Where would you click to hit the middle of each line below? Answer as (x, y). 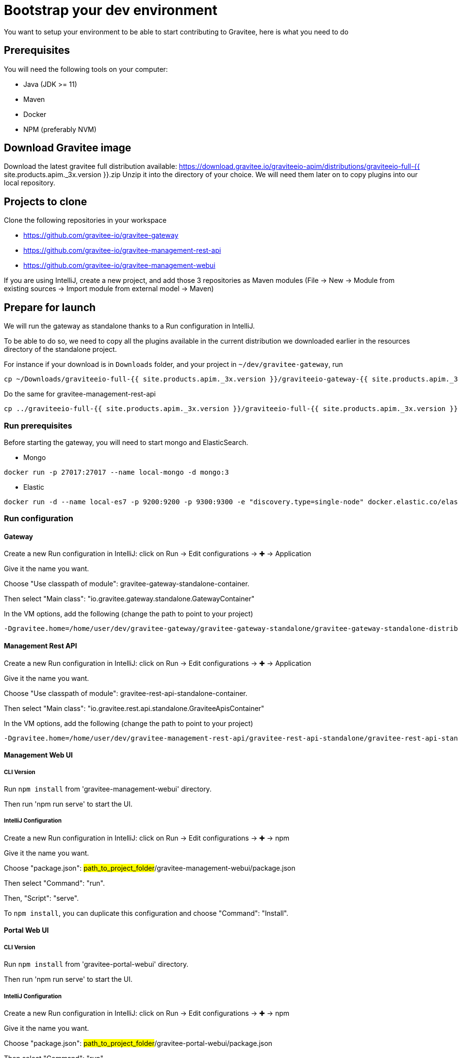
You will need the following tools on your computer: (86, 69)
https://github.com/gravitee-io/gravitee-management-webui (119, 265)
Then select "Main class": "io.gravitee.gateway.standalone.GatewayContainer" (129, 599)
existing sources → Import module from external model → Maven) (109, 289)
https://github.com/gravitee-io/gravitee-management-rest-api (122, 250)
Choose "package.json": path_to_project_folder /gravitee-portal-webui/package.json (138, 1043)
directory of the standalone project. (60, 349)
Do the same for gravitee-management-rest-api (80, 394)
